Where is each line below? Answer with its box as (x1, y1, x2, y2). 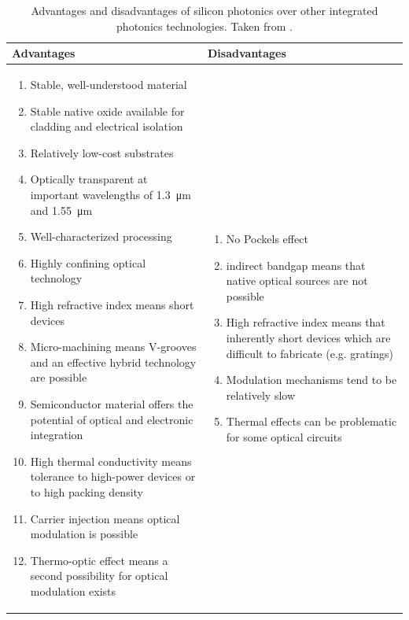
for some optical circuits (226, 428, 342, 445)
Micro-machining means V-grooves (30, 338, 197, 355)
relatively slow (226, 386, 296, 403)
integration (30, 426, 83, 443)
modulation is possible (30, 526, 138, 542)
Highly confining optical (30, 254, 146, 271)
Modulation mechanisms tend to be (226, 371, 397, 388)
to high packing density (30, 483, 144, 500)
